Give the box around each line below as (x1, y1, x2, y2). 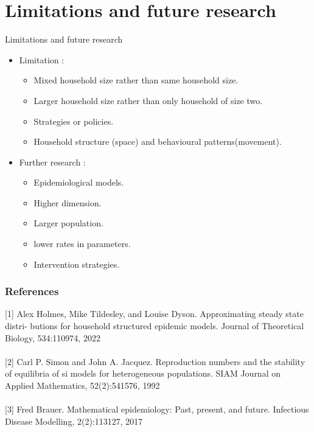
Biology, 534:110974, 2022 (5, 331, 100, 344)
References (5, 284, 59, 299)
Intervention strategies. (33, 257, 120, 270)
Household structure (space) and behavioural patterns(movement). (33, 135, 282, 148)
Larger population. (33, 217, 103, 229)
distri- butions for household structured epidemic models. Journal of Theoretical (5, 319, 304, 332)
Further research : (19, 155, 86, 168)
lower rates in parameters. (33, 237, 131, 250)
